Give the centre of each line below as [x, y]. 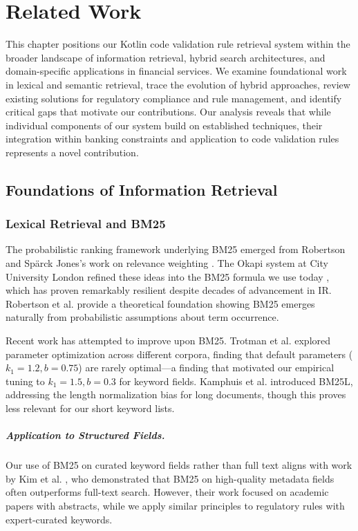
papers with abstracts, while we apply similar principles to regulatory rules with [175, 505]
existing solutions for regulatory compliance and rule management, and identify [174, 98]
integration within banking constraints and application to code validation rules [172, 139]
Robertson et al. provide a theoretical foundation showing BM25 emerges [160, 303]
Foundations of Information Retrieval [142, 189]
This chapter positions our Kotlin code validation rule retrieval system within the [178, 44]
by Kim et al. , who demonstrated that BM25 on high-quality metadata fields [170, 478]
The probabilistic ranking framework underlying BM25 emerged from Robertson [176, 249]
